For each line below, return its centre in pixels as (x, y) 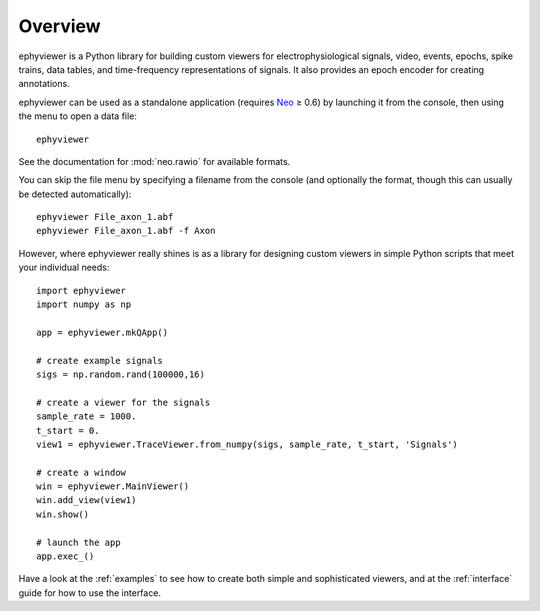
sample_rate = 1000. (86, 416)
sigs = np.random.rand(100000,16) (120, 374)
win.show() (63, 514)
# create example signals (100, 360)
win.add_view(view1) (86, 500)
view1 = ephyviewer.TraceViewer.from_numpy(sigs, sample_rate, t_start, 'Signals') (247, 444)
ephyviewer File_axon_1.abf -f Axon (126, 231)
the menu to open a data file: (77, 116)
